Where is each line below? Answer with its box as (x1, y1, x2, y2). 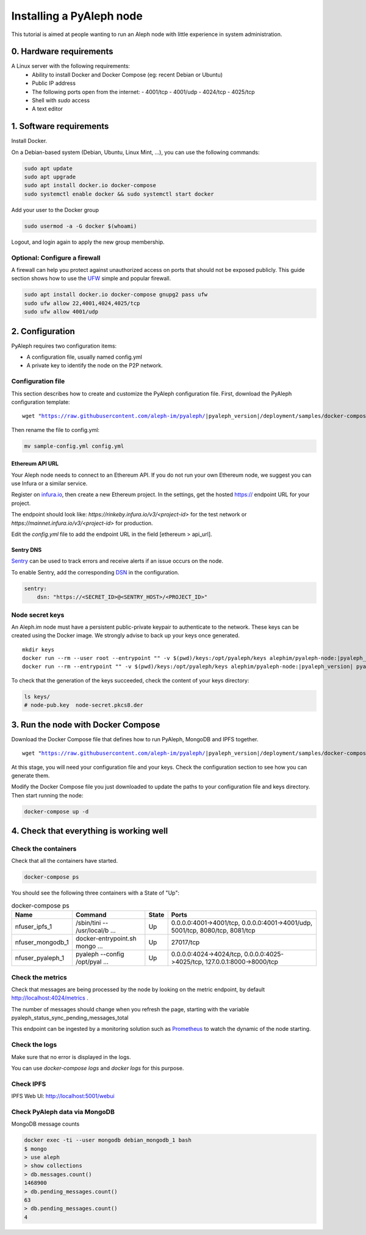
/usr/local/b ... (75, 926, 116, 935)
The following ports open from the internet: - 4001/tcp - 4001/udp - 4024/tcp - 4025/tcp (32, 88, 255, 95)
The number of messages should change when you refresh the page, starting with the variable (11, 1005, 249, 1013)
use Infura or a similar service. (11, 480, 88, 487)
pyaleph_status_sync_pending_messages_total (11, 1014, 129, 1022)
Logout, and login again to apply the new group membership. (11, 238, 165, 246)
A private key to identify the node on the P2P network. (26, 362, 163, 369)
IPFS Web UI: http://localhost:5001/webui (11, 1093, 115, 1100)
